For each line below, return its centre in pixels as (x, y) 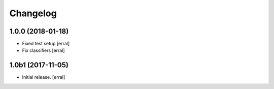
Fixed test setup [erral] (46, 44)
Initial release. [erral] (44, 77)
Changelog (33, 13)
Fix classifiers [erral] (44, 50)
